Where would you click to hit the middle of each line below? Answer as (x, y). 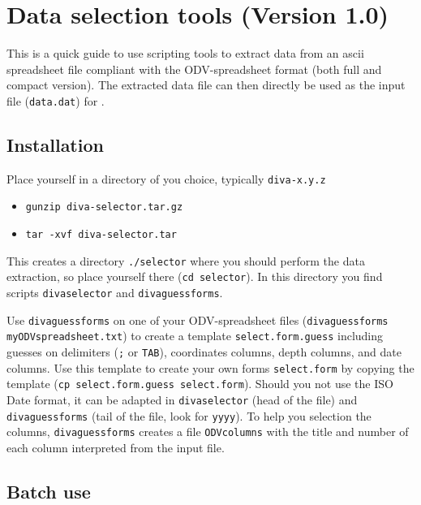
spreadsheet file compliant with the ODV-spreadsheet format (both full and (194, 69)
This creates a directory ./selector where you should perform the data (186, 260)
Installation (55, 144)
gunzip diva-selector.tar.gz (104, 207)
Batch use (49, 491)
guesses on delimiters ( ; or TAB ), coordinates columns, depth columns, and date (204, 352)
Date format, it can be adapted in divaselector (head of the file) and (182, 399)
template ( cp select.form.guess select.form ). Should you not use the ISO (200, 384)
